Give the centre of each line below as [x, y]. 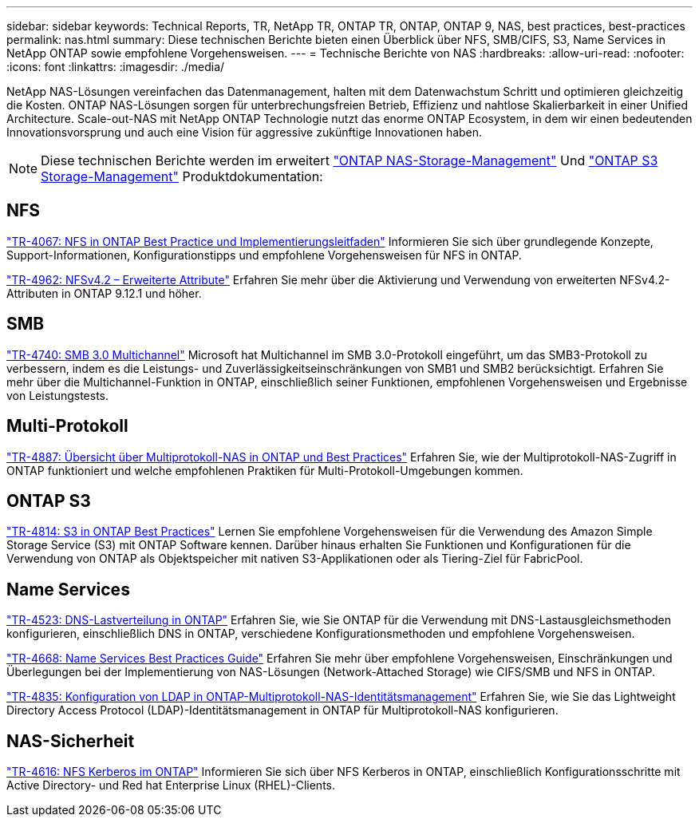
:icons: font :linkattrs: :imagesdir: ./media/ [116, 67]
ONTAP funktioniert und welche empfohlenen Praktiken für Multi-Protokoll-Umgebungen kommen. [265, 470]
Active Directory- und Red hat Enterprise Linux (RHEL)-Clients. [171, 785]
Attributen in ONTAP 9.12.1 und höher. [104, 293]
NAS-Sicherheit [71, 741]
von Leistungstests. [58, 395]
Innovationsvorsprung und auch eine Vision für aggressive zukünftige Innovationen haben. [245, 132]
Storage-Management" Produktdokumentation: [182, 176]
